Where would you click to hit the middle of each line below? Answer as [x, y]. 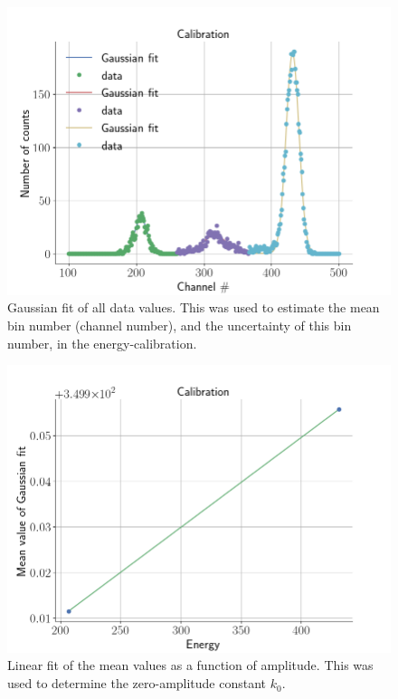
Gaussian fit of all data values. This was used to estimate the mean [194, 307]
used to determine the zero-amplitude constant [137, 683]
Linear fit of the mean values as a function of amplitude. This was [190, 665]
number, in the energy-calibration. [102, 343]
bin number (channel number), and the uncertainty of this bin [180, 325]
